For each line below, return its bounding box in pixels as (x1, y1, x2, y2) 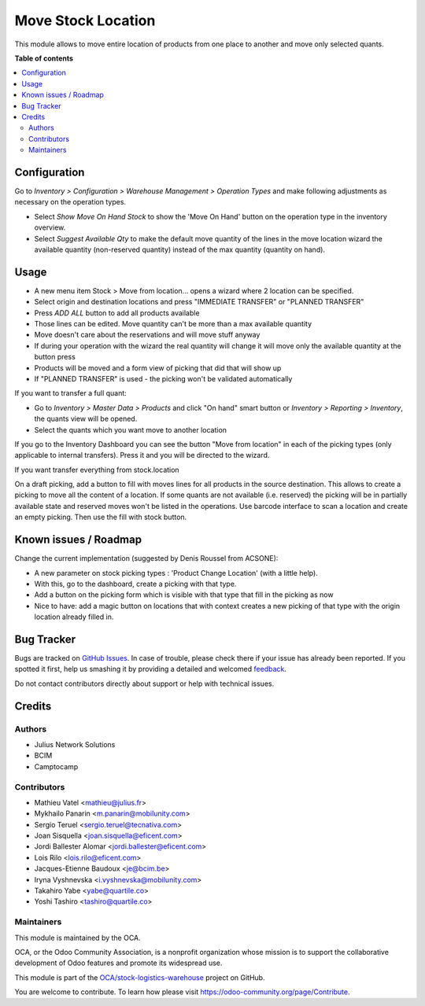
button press (34, 352, 76, 362)
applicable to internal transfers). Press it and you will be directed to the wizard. (14, 451, 270, 460)
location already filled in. (34, 612, 114, 621)
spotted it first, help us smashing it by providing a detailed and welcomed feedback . (14, 665, 287, 674)
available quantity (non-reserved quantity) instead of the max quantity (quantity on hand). (34, 245, 326, 254)
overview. (34, 223, 66, 232)
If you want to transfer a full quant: (14, 389, 128, 398)
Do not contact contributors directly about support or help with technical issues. (14, 679, 275, 688)
